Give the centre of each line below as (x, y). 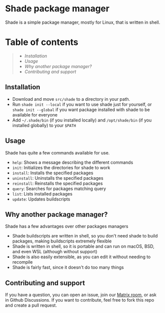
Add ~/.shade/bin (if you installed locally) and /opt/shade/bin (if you (82, 120)
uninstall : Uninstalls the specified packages (58, 178)
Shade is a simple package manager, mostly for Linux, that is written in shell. (83, 22)
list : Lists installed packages (42, 194)
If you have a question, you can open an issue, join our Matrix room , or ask (81, 295)
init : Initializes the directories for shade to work (61, 167)
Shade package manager (57, 9)
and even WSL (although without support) (55, 252)
